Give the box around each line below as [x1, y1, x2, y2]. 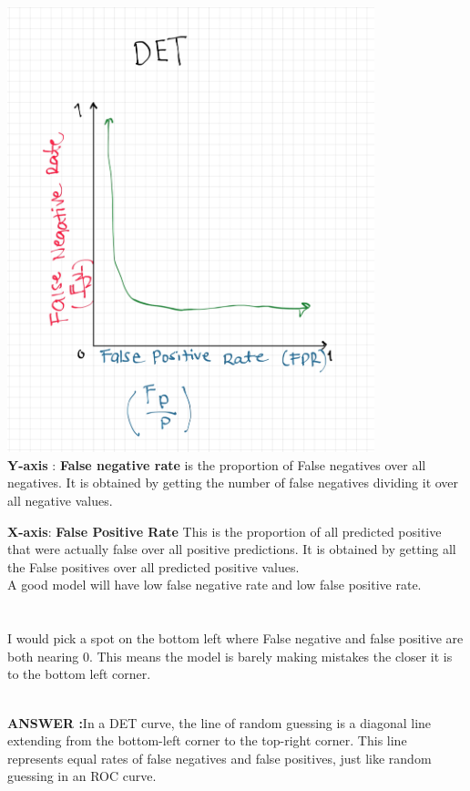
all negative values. [7, 490, 113, 509]
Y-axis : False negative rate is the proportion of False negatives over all [7, 455, 426, 474]
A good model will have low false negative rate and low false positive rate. [7, 575, 422, 594]
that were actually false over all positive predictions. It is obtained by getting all [7, 539, 456, 559]
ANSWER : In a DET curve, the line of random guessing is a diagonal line [7, 713, 432, 732]
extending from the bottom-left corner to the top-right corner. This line [7, 731, 407, 750]
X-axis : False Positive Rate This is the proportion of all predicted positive [7, 521, 442, 540]
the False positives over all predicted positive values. [7, 557, 300, 576]
